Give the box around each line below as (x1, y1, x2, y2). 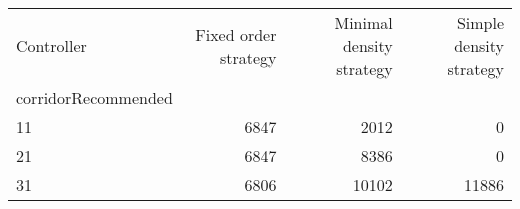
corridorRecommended (16, 86, 173, 109)
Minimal (334, 11, 393, 34)
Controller (16, 34, 87, 57)
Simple (456, 11, 504, 34)
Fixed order (195, 22, 277, 46)
